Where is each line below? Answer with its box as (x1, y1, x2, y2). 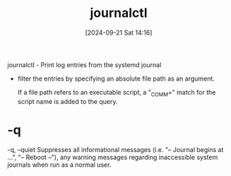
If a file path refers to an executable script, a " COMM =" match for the (17, 88, 216, 98)
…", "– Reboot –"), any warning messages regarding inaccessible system (7, 153, 218, 161)
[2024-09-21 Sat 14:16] (85, 28, 153, 37)
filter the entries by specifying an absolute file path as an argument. (17, 74, 215, 83)
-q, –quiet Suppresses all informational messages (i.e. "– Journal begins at (7, 145, 224, 153)
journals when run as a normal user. (7, 160, 112, 169)
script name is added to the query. (17, 97, 118, 105)
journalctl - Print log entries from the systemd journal (7, 60, 162, 69)
